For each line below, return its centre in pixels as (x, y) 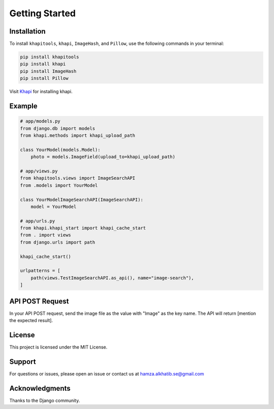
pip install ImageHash (48, 71)
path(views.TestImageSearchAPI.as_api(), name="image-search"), (112, 278)
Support (23, 361)
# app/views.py (39, 171)
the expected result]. (31, 320)
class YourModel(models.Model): (60, 150)
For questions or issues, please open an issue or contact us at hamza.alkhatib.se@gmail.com (107, 373)
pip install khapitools (50, 57)
